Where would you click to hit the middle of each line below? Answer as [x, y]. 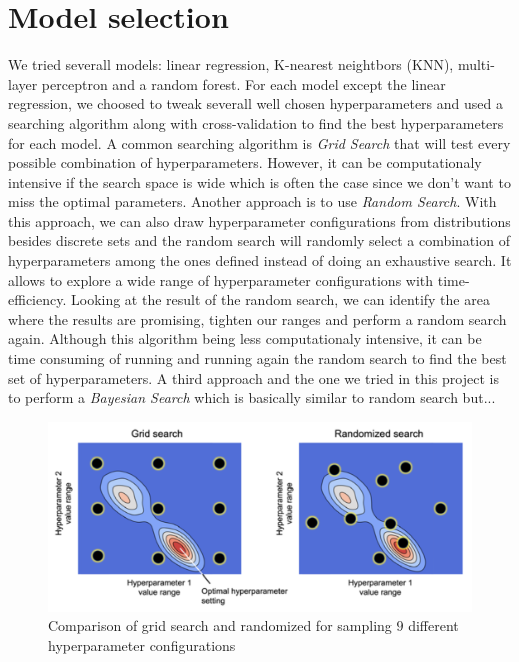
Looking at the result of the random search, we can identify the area [280, 299]
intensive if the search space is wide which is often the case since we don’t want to [259, 181]
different [433, 625]
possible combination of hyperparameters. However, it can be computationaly [245, 162]
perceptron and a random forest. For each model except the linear [243, 83]
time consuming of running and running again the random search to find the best [257, 358]
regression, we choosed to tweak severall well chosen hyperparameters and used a [255, 103]
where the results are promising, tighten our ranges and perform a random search [257, 318]
